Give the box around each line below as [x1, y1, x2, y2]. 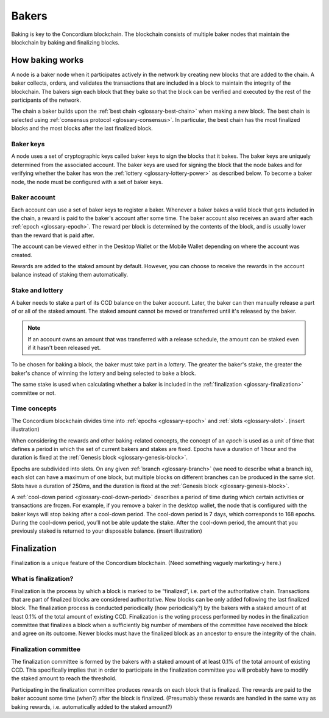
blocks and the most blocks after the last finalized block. [11, 125, 154, 132]
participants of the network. [11, 96, 82, 104]
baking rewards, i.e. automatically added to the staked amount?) [11, 703, 173, 710]
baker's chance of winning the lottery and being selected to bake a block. [11, 369, 196, 377]
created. [11, 251, 33, 258]
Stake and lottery [11, 286, 63, 295]
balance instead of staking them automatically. [11, 271, 129, 279]
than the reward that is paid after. [11, 232, 94, 239]
